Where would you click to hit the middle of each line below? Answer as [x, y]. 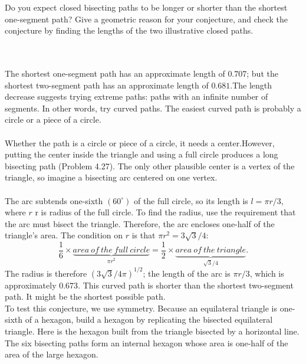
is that [144, 235]
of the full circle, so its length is [191, 200]
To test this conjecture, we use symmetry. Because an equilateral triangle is [141, 308]
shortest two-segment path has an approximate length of [107, 85]
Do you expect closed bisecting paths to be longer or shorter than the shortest [146, 7]
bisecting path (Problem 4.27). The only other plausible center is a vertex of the [150, 165]
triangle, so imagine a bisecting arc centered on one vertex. [111, 177]
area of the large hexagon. [52, 354]
